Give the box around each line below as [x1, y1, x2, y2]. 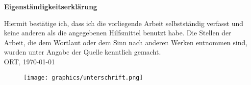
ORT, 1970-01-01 [4, 56, 55, 66]
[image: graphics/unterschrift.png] [24, 74, 143, 81]
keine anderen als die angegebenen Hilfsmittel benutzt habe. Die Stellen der [4, 28, 231, 38]
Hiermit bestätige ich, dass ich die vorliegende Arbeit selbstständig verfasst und [4, 18, 244, 28]
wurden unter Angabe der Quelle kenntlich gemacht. [4, 47, 161, 57]
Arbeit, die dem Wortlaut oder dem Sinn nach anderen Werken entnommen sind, [4, 37, 248, 47]
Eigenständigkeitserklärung [4, 1, 98, 11]
